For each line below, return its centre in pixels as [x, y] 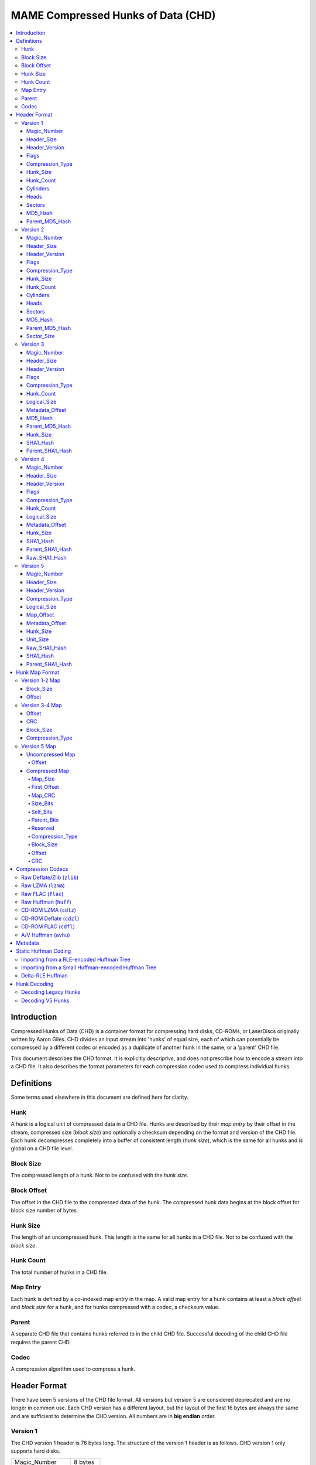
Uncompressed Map [51, 754]
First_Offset [45, 787]
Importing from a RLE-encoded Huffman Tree [76, 959]
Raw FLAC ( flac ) [42, 894]
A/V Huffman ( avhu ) [46, 935]
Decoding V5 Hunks [45, 1000]
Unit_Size [38, 639]
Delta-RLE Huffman [44, 976]
